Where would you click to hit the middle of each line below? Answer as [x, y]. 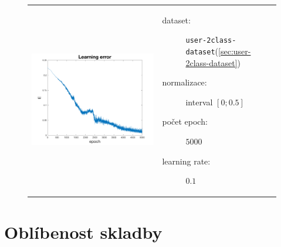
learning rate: [186, 161]
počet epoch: [185, 121]
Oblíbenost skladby [83, 231]
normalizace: [184, 82]
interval [199, 102]
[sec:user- [235, 51]
